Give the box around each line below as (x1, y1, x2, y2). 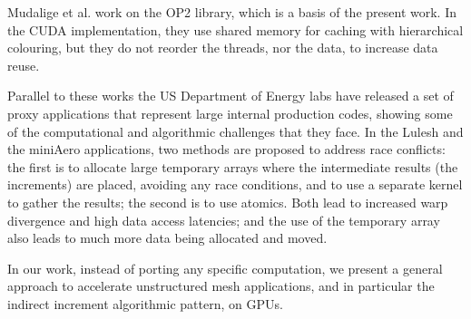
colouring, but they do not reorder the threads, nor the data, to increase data (7, 38, 438, 57)
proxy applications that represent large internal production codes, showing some (7, 103, 453, 122)
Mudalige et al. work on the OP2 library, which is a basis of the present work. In (7, 3, 456, 21)
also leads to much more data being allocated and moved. (7, 228, 328, 247)
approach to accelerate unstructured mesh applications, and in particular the (7, 276, 435, 295)
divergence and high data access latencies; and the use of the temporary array (7, 210, 440, 229)
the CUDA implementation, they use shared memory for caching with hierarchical (7, 20, 464, 39)
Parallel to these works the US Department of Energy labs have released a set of (7, 86, 454, 105)
